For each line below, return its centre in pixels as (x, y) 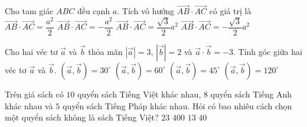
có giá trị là (230, 11)
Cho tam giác (29, 11)
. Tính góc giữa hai (267, 51)
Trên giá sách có (34, 94)
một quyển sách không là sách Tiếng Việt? (82, 117)
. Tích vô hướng (146, 11)
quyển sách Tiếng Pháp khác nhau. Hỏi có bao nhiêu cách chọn (177, 105)
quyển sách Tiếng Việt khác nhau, (139, 94)
